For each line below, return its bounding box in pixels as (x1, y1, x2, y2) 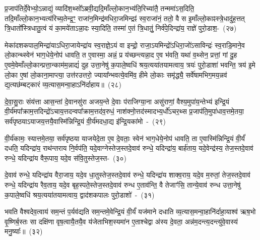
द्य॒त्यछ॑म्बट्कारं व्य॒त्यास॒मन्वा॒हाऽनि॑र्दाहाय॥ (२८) (5, 79, 122, 90)
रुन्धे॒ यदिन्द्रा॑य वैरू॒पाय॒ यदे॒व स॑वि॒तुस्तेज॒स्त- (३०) (5, 152, 127, 163)
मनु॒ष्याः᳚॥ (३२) (5, 226, 43, 236)
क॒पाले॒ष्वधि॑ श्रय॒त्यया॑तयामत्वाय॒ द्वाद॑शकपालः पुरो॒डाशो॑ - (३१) (5, 189, 155, 200)
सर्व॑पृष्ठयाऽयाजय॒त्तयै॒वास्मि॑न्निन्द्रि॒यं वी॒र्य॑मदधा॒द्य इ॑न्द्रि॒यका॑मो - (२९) (5, 115, 166, 126)
